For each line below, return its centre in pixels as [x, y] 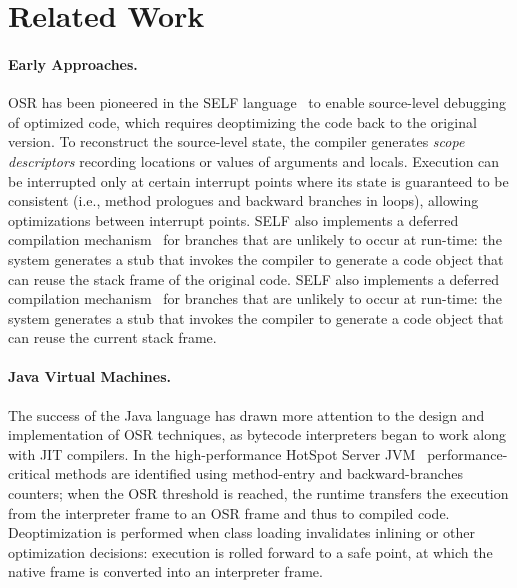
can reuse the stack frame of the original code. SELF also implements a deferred [254, 278]
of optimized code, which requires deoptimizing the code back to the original [242, 121]
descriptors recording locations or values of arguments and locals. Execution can [254, 160]
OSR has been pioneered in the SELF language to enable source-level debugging [257, 102]
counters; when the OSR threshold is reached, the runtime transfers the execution [258, 493]
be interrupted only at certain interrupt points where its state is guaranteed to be [258, 180]
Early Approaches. [73, 63]
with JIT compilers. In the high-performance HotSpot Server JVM [212, 453]
